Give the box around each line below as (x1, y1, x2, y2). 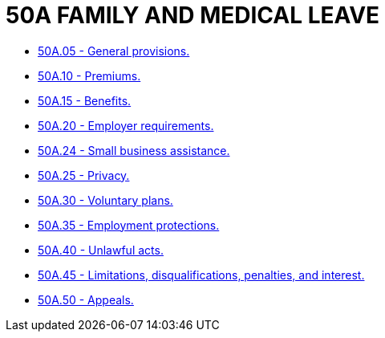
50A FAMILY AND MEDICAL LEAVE (6, 2, 380, 29)
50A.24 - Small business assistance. (38, 143, 230, 157)
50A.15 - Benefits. (38, 93, 132, 108)
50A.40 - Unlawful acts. (38, 242, 164, 257)
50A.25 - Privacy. (38, 168, 130, 182)
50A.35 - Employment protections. (38, 218, 220, 232)
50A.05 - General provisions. (38, 43, 190, 58)
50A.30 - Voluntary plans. (38, 193, 173, 207)
